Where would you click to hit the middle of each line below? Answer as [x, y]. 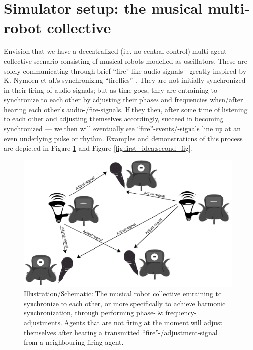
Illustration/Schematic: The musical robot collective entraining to [123, 293]
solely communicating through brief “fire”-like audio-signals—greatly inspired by [125, 70]
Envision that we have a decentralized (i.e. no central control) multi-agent [115, 51]
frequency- [181, 313]
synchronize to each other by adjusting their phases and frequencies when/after [124, 99]
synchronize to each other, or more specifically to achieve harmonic [125, 303]
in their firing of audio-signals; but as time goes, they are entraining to [111, 90]
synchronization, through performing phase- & [94, 313]
